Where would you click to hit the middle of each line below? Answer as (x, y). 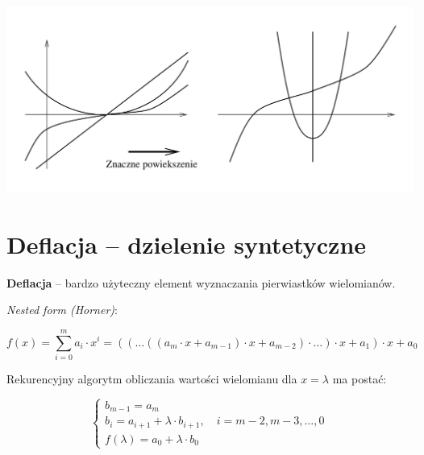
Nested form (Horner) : (62, 310)
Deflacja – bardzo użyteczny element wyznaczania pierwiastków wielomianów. (201, 282)
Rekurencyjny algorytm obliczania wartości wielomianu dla (152, 378)
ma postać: (360, 378)
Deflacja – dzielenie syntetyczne (187, 244)
